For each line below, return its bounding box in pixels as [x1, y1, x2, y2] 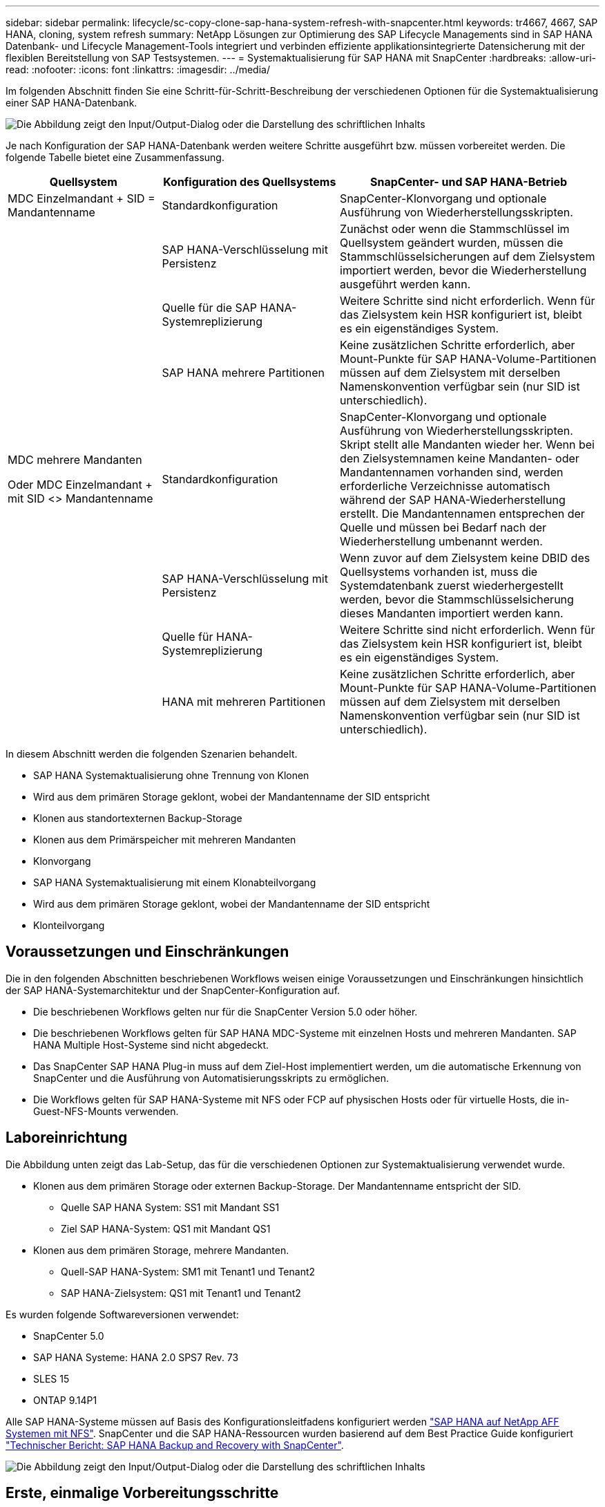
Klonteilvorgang [33, 919, 105, 931]
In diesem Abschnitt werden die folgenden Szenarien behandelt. [6, 748, 298, 760]
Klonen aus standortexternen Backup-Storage [33, 812, 242, 824]
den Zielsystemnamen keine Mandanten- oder [340, 451, 579, 465]
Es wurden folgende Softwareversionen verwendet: [6, 1308, 239, 1320]
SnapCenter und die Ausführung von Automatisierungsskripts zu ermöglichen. [33, 1071, 390, 1084]
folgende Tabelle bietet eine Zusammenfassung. [6, 151, 224, 163]
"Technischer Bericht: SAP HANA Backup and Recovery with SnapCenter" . [6, 1439, 344, 1451]
